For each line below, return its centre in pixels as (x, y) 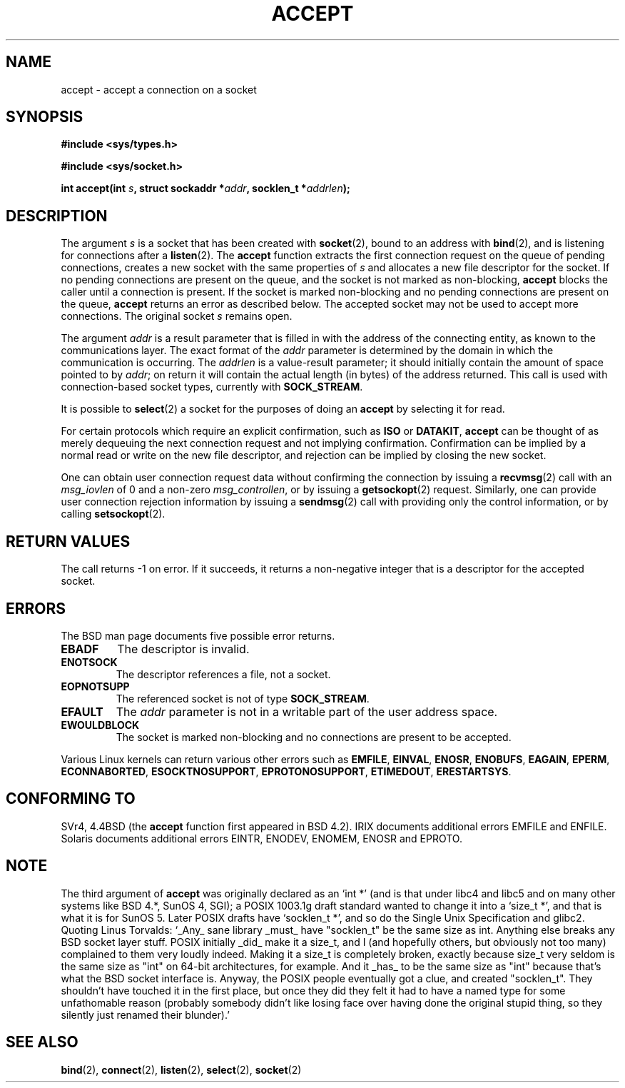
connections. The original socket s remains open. (177, 316)
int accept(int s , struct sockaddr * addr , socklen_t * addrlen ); (205, 188)
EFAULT (82, 711)
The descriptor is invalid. (183, 649)
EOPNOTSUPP (95, 686)
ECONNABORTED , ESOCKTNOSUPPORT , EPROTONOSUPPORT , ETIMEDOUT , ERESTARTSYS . (286, 771)
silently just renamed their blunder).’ (145, 1014)
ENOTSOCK (89, 662)
